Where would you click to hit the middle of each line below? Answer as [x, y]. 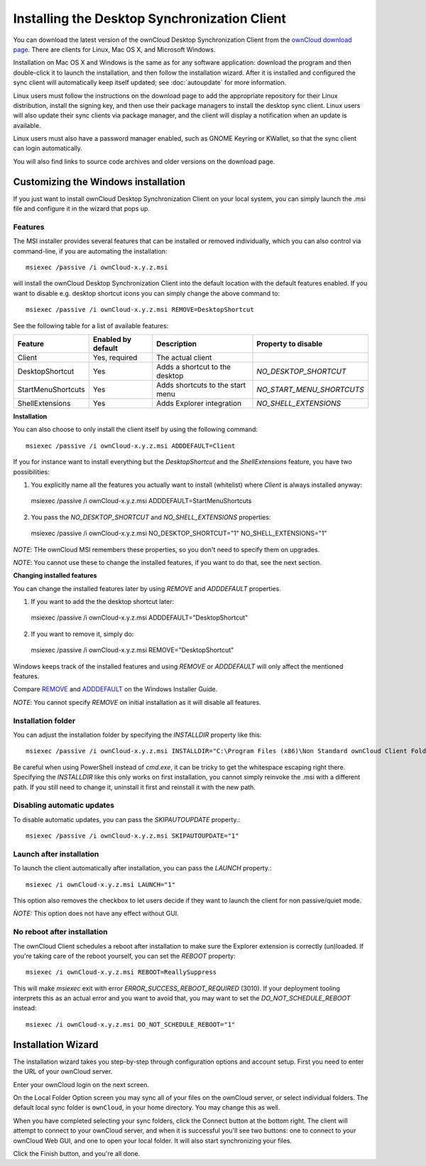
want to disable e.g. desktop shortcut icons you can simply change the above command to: [147, 293]
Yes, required [115, 357]
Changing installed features [55, 576]
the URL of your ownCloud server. [63, 1071]
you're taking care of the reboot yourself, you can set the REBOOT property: [124, 956]
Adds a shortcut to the [193, 367]
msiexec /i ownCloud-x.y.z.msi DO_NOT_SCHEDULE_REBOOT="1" [131, 1024]
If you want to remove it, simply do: [82, 634]
